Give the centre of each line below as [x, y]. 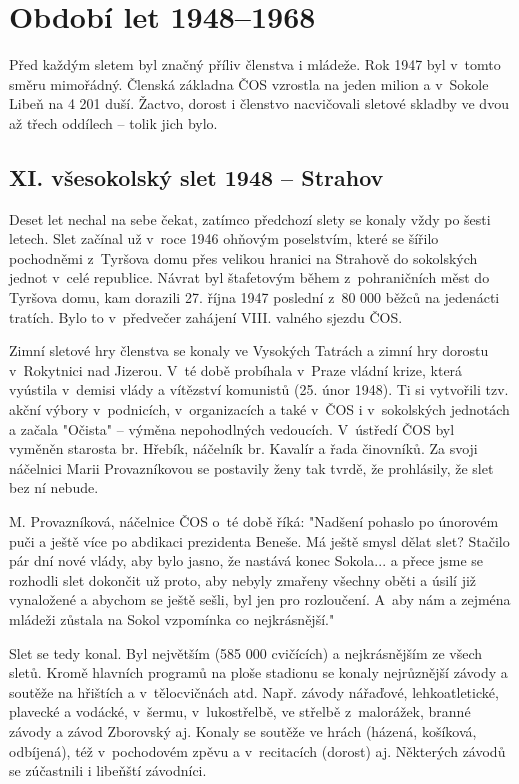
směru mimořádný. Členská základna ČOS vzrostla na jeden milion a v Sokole [249, 83]
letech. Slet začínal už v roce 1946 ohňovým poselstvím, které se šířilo [224, 238]
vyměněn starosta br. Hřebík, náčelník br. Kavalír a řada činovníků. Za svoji [243, 448]
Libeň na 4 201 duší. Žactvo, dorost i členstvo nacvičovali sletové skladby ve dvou [259, 103]
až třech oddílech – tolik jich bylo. [113, 122]
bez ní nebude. [54, 487]
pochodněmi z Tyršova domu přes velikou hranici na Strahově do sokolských [243, 257]
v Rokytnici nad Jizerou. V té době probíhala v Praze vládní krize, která [236, 369]
